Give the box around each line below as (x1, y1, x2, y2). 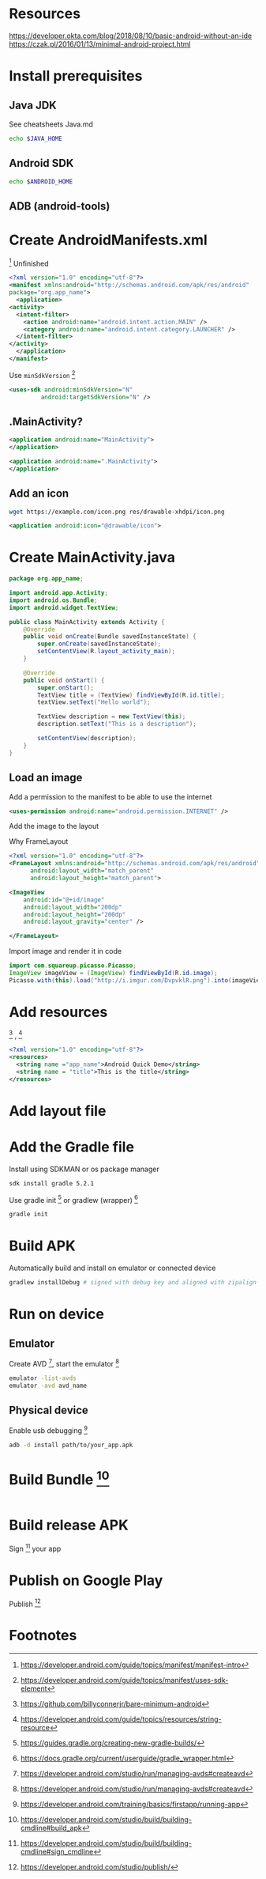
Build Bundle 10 (9, 1468, 110, 1489)
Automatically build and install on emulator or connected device (9, 1263, 216, 1273)
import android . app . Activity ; (9, 589, 109, 597)
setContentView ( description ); (37, 735, 137, 743)
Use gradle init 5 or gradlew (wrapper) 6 (9, 1193, 139, 1204)
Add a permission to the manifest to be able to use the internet (9, 792, 212, 801)
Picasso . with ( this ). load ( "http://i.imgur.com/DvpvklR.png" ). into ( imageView (9, 976, 264, 985)
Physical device (9, 1403, 89, 1416)
